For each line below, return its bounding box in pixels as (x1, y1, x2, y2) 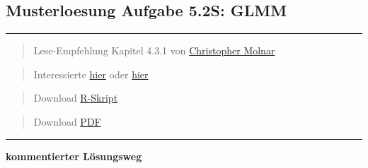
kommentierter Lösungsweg (6, 148, 142, 163)
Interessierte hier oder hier (33, 66, 149, 81)
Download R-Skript (33, 90, 118, 105)
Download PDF (33, 114, 101, 128)
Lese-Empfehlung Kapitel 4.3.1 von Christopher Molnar (33, 43, 275, 58)
